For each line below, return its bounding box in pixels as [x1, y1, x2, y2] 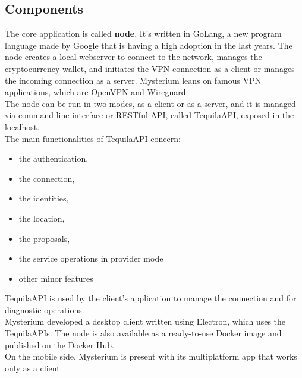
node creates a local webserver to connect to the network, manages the [5, 51, 262, 63]
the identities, [18, 192, 69, 204]
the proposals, [18, 232, 70, 244]
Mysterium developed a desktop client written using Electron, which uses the [5, 315, 286, 327]
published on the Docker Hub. [5, 338, 114, 351]
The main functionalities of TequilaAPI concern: [5, 132, 181, 144]
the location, [18, 212, 65, 224]
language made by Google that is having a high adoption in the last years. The [5, 39, 292, 51]
